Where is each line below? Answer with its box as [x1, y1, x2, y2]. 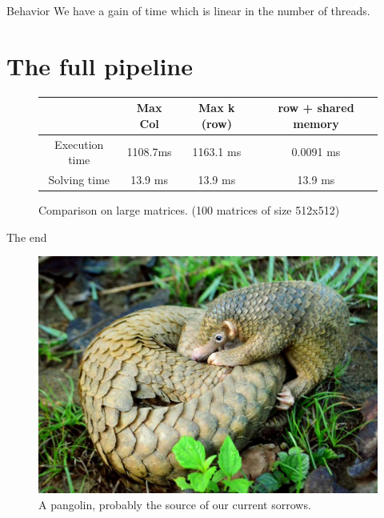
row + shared [278, 99, 354, 116]
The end [6, 228, 47, 245]
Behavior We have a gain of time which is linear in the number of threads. [6, 2, 370, 18]
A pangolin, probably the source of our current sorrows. [38, 496, 311, 512]
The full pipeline [6, 49, 193, 82]
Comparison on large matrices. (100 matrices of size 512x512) [38, 202, 340, 219]
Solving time [48, 171, 110, 188]
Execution [54, 135, 104, 152]
